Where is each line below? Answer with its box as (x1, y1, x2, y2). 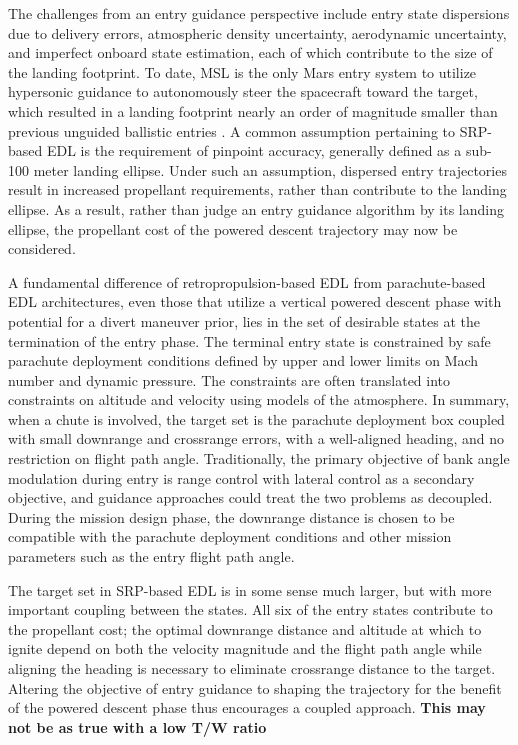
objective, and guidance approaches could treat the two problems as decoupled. (8, 487, 493, 508)
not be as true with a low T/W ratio (8, 716, 267, 737)
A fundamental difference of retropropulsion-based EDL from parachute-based (8, 271, 486, 292)
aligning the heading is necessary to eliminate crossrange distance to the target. (8, 658, 496, 678)
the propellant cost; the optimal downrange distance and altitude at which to (8, 618, 482, 639)
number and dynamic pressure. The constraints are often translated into (8, 369, 451, 390)
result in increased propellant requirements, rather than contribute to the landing (8, 179, 507, 200)
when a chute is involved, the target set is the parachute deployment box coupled (8, 408, 505, 429)
